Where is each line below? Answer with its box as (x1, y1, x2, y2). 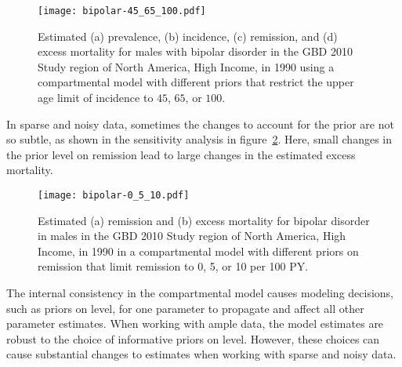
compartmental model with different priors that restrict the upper (38, 74, 354, 90)
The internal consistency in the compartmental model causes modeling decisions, (6, 285, 394, 301)
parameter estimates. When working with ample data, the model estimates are (6, 315, 384, 332)
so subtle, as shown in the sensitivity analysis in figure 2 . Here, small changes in (6, 131, 392, 147)
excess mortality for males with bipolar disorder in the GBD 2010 (38, 43, 353, 60)
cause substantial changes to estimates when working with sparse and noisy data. (6, 346, 397, 362)
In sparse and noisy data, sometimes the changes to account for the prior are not (6, 115, 394, 132)
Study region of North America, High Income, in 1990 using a (38, 58, 335, 74)
